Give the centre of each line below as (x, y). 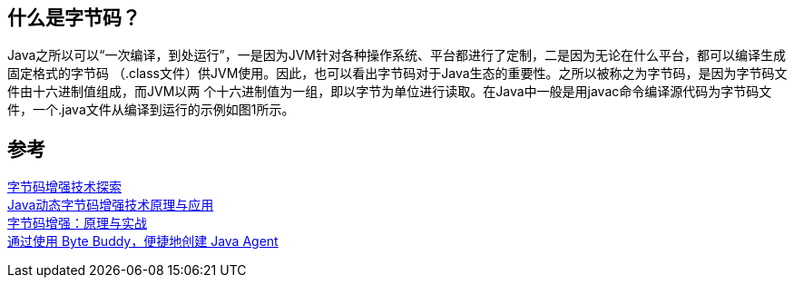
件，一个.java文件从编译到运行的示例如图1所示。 (151, 110)
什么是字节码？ (74, 18)
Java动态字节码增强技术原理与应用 (111, 205)
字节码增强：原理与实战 (77, 223)
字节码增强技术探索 (64, 187)
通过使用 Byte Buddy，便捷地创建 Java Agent (143, 241)
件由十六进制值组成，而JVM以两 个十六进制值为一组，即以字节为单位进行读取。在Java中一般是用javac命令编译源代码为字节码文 (390, 92)
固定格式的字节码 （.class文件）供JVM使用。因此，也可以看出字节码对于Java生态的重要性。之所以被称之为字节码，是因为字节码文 (397, 74)
